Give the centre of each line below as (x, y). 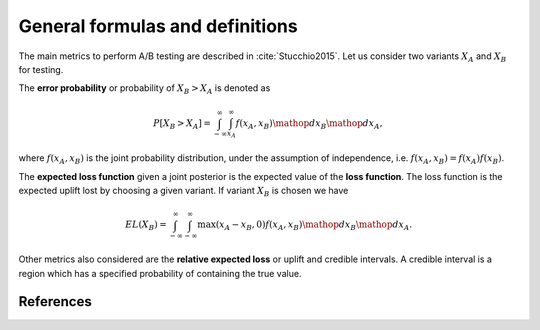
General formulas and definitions (158, 26)
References (55, 301)
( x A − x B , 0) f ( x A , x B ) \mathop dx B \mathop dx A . (314, 226)
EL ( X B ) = (146, 226)
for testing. (41, 69)
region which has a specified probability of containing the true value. (160, 273)
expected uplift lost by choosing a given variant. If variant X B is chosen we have (183, 192)
